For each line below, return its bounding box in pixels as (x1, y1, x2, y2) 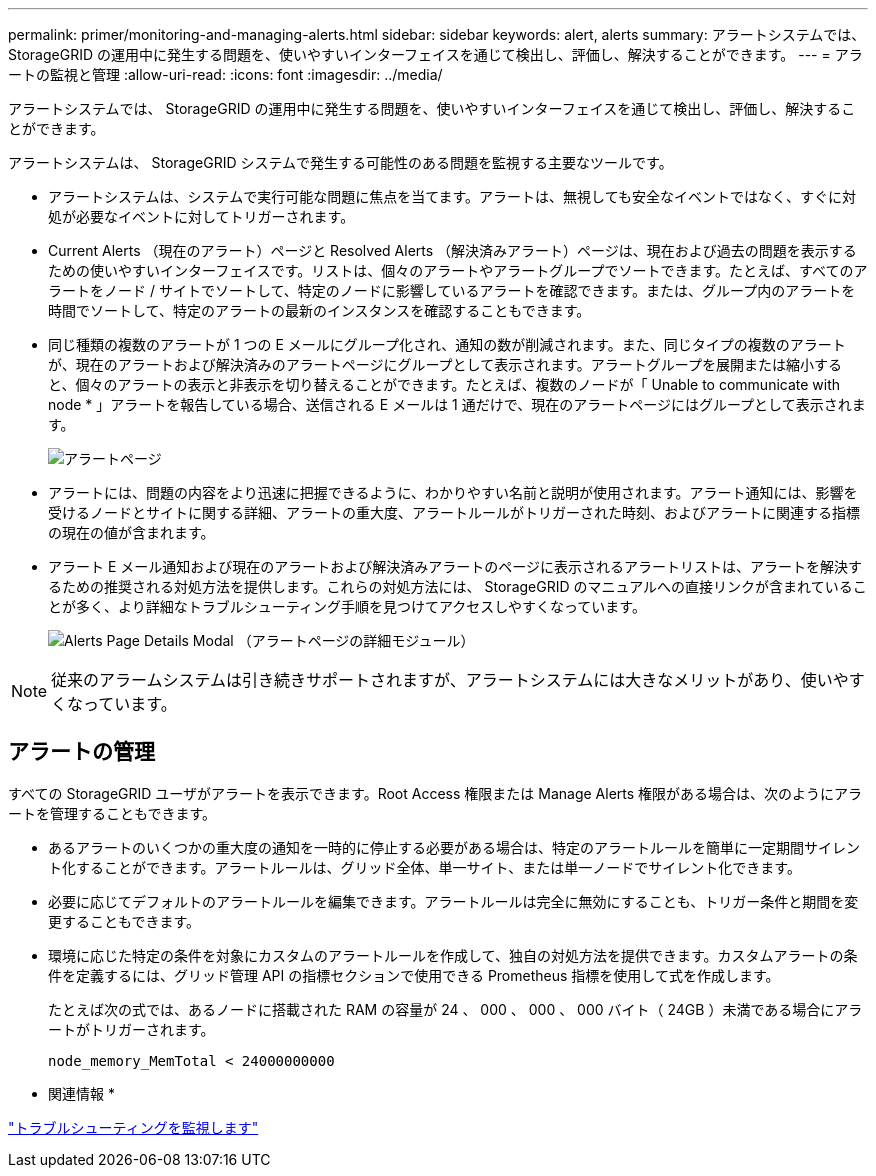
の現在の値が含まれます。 (48, 524, 215, 541)
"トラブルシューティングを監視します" (8, 1118, 259, 1136)
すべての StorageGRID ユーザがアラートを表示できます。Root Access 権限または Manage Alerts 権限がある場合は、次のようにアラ (8, 784, 863, 802)
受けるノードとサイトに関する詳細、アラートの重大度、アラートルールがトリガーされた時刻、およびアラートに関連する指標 (48, 504, 860, 521)
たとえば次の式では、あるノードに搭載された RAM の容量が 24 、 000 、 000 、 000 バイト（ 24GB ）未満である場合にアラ (48, 1000, 863, 1018)
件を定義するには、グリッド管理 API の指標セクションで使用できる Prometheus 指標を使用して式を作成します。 (48, 966, 780, 984)
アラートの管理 (8, 739, 155, 765)
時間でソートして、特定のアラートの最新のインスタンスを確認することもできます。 (48, 302, 591, 319)
